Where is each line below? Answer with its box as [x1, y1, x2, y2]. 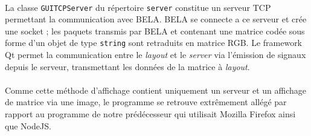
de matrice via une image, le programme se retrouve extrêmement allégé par [5, 96, 287, 108]
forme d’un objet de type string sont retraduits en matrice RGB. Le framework [5, 36, 303, 49]
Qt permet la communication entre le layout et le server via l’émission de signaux [5, 48, 306, 61]
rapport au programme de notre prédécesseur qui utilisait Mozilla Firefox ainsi [5, 108, 296, 120]
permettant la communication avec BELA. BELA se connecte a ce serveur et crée [5, 13, 307, 25]
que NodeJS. [5, 119, 51, 132]
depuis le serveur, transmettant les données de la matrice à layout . [5, 60, 250, 73]
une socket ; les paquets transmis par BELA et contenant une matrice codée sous [5, 24, 305, 37]
